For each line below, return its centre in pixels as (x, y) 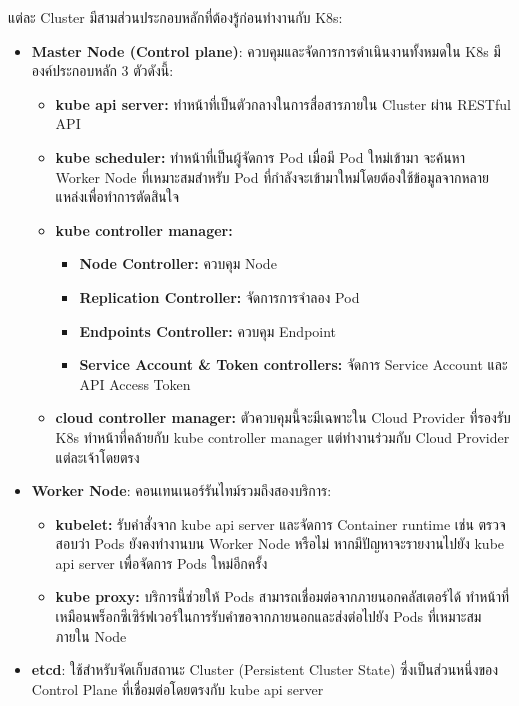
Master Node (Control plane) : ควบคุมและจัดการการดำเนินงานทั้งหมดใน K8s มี (266, 50)
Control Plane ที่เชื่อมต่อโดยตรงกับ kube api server (177, 688)
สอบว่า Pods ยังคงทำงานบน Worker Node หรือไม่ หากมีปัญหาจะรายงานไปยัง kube (280, 543)
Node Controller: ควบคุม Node (178, 263)
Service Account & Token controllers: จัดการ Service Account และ (293, 364)
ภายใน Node (91, 635)
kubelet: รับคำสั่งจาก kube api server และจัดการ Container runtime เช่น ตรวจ (280, 523)
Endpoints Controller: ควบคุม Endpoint (208, 330)
